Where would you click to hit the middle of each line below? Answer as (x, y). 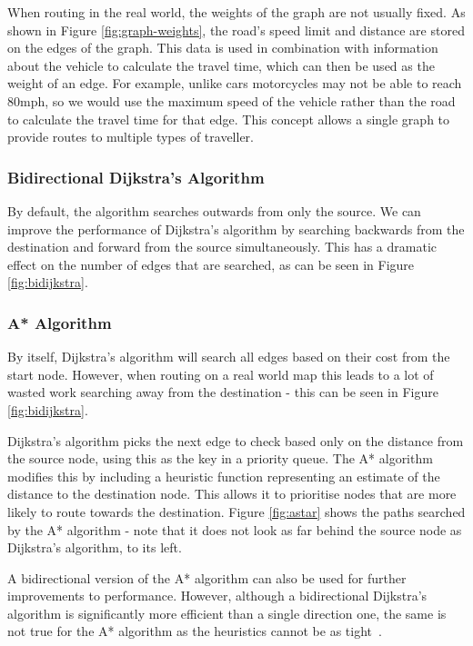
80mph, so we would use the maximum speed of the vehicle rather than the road (231, 100)
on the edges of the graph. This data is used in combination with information (223, 48)
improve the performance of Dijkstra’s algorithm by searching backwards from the (236, 229)
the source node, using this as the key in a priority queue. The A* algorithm (220, 458)
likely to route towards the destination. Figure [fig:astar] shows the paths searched (236, 511)
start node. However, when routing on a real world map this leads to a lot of (221, 374)
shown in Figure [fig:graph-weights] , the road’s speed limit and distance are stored (236, 30)
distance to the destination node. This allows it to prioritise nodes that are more (232, 494)
